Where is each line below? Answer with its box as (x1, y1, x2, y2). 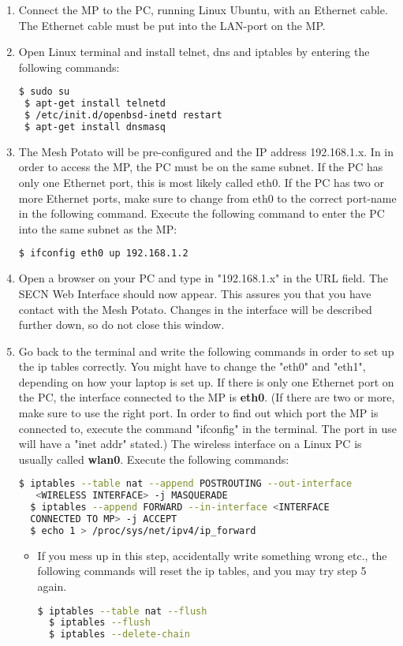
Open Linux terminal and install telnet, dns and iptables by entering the (18, 43, 370, 60)
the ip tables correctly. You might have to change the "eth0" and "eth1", (18, 358, 366, 375)
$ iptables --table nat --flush (37, 605, 207, 617)
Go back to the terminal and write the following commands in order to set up (18, 342, 394, 359)
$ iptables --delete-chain (48, 629, 190, 640)
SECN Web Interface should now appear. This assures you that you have (18, 285, 371, 301)
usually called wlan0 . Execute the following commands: (18, 450, 289, 467)
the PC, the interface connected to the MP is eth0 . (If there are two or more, (18, 389, 395, 405)
